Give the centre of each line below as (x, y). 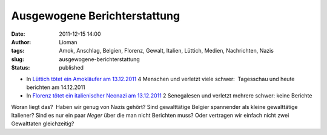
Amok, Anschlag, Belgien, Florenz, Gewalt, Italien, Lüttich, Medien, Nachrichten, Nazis (166, 51)
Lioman (68, 42)
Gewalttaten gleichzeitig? (43, 123)
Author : (21, 42)
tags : (18, 51)
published (71, 68)
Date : (18, 34)
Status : (21, 68)
